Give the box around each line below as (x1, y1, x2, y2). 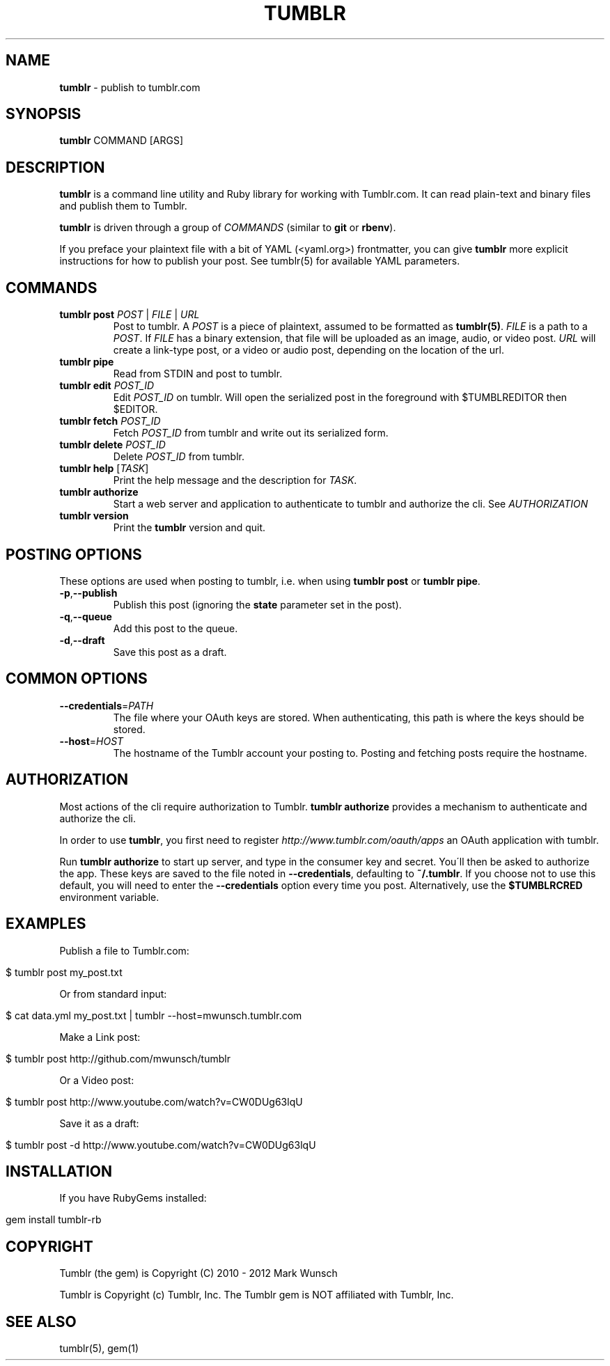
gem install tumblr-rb (6, 1214, 102, 1226)
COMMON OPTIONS (6, 670, 148, 688)
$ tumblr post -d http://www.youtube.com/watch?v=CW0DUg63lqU (6, 1138, 316, 1151)
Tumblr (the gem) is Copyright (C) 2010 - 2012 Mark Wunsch (59, 1267, 338, 1280)
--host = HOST (59, 735, 124, 747)
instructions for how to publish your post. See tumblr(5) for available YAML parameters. (59, 255, 460, 267)
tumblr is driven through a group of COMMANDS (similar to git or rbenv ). (59, 221, 396, 234)
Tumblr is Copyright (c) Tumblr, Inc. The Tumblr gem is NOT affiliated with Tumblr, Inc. (59, 1289, 454, 1301)
